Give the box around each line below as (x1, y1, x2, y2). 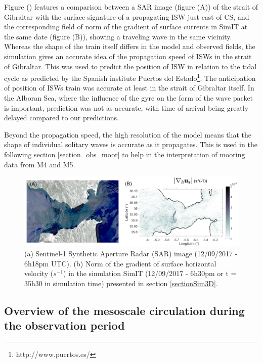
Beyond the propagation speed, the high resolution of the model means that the (4, 129, 251, 140)
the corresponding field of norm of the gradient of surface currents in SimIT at (4, 21, 248, 32)
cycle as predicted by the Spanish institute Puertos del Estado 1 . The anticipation (4, 71, 256, 83)
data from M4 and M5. (4, 159, 75, 169)
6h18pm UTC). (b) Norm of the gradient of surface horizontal (24, 258, 216, 268)
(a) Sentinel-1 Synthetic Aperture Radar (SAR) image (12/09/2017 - (24, 248, 238, 259)
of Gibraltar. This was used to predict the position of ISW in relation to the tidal (4, 61, 257, 71)
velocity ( (24, 268, 54, 279)
